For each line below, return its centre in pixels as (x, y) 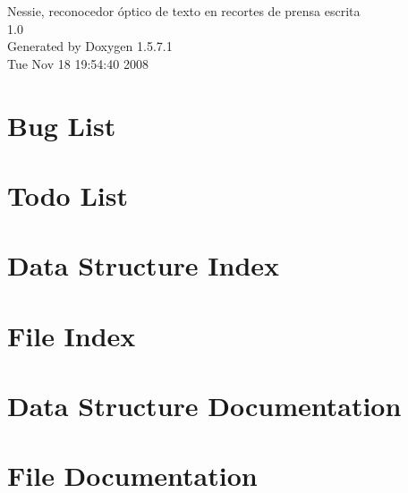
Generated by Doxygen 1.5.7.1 (90, 46)
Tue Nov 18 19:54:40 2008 (78, 63)
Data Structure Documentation (204, 406)
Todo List (68, 195)
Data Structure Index (144, 265)
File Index (72, 335)
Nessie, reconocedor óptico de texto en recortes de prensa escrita (184, 11)
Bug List (62, 125)
